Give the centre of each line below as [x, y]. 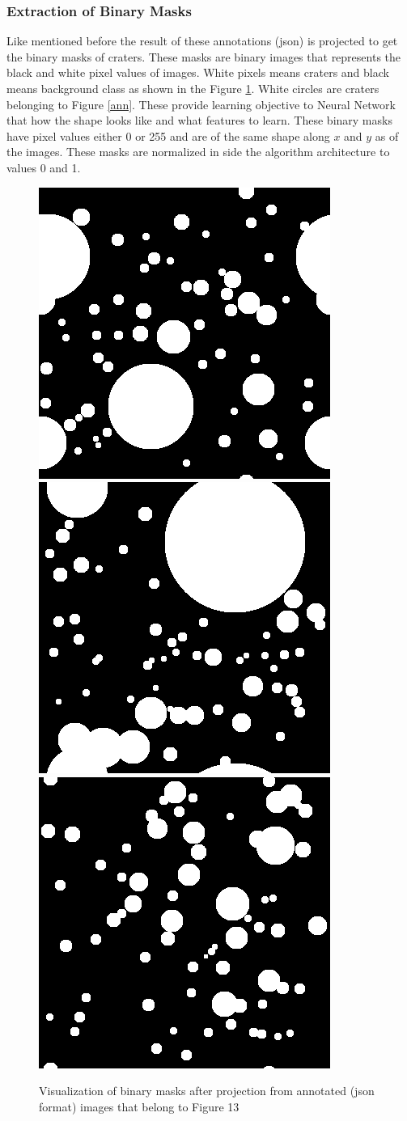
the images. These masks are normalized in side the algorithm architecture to [198, 152]
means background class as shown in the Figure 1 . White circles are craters [193, 88]
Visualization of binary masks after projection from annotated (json [207, 1091]
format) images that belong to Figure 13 [139, 1106]
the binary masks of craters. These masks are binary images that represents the [204, 56]
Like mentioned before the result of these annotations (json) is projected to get [202, 41]
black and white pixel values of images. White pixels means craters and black [198, 72]
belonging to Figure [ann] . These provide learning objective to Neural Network [201, 104]
